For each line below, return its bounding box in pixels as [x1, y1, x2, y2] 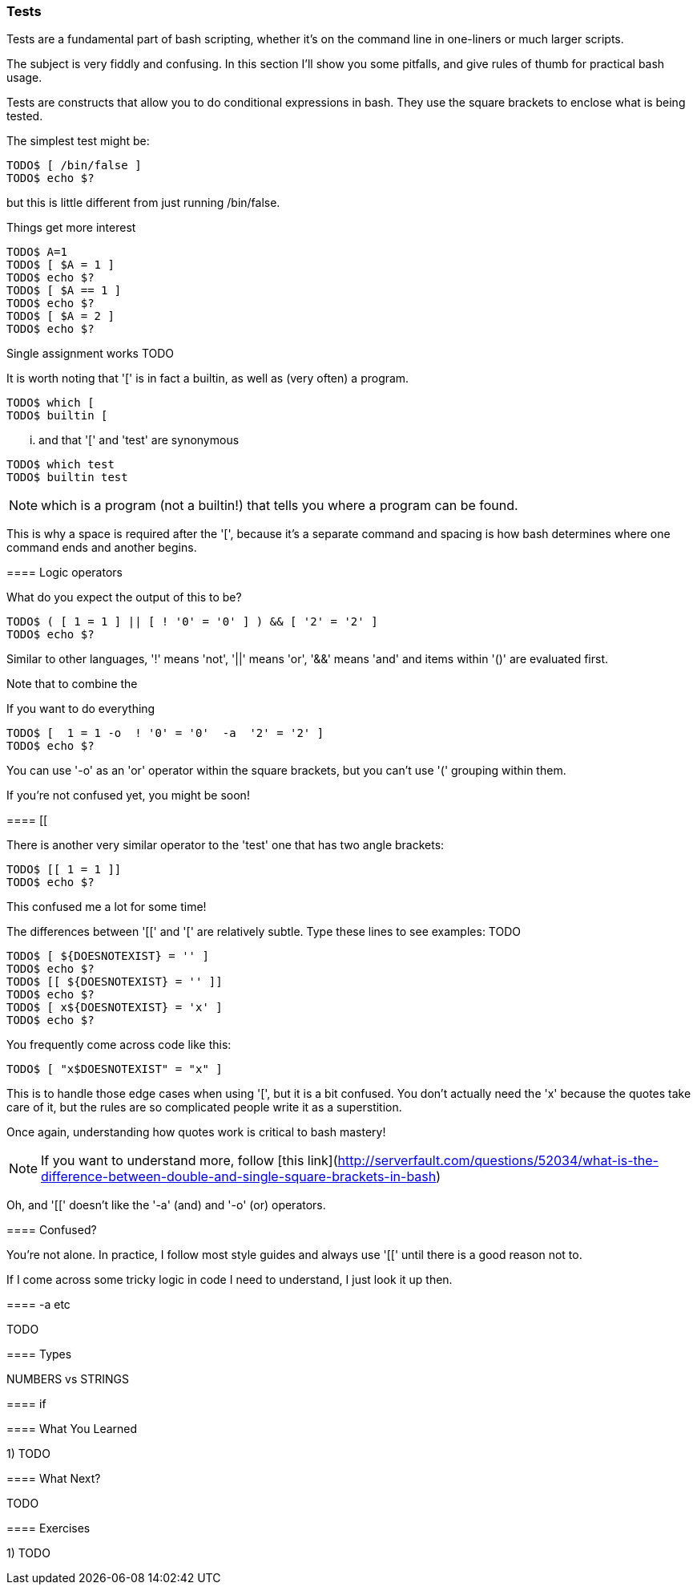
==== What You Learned [6, 1422, 138, 1436]
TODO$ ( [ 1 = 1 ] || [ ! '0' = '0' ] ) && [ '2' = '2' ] [6, 615, 378, 629]
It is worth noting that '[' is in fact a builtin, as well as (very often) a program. [6, 371, 409, 386]
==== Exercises [6, 1521, 91, 1536]
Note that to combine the [6, 677, 138, 691]
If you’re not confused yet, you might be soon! [6, 788, 250, 803]
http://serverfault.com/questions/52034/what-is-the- [337, 1152, 659, 1169]
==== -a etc [6, 1297, 71, 1312]
